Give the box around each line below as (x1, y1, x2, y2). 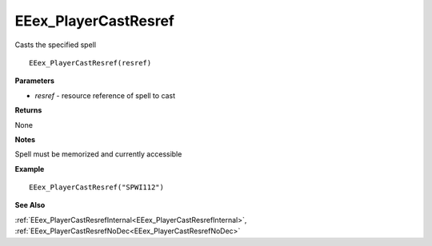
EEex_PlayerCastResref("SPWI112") (29, 183, 164, 192)
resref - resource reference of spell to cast (34, 90, 176, 100)
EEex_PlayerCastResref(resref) (29, 58, 152, 67)
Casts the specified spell (14, 40, 96, 50)
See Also (14, 200, 46, 210)
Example (14, 164, 45, 173)
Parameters (14, 76, 55, 85)
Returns (14, 105, 42, 115)
